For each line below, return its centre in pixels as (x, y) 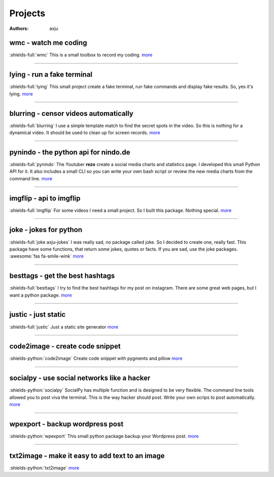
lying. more (21, 93)
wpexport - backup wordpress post (66, 424)
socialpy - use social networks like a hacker (80, 378)
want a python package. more (41, 295)
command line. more (31, 178)
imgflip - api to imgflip (45, 198)
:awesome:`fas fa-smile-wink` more (46, 256)
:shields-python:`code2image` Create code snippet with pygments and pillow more (96, 359)
